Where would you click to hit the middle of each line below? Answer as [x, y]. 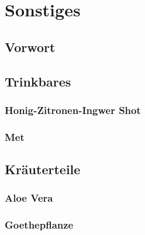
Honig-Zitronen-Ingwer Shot [73, 110]
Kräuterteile [43, 169]
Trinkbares [38, 81]
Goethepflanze [39, 225]
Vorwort [30, 46]
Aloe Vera [29, 198]
